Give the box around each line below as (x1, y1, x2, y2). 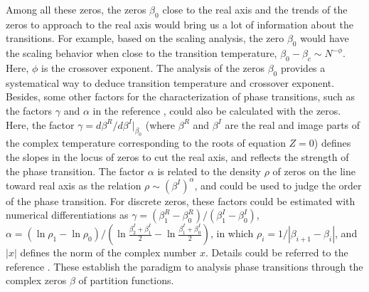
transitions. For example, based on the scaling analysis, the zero (6, 31, 284, 46)
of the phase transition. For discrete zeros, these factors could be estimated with (6, 193, 355, 208)
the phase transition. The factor (6, 163, 145, 178)
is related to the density (157, 163, 262, 178)
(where (145, 117, 176, 132)
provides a (280, 60, 326, 75)
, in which (210, 226, 254, 241)
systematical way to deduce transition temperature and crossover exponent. (6, 75, 335, 90)
